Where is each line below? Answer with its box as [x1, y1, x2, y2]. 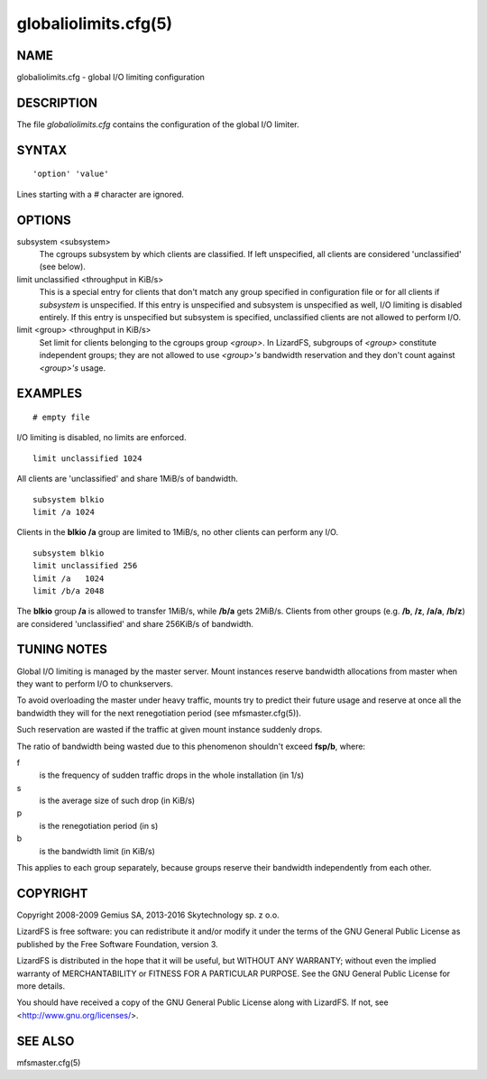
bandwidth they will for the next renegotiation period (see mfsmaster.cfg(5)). [16, 707, 302, 718]
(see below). [39, 262, 86, 272]
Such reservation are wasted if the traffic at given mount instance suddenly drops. [16, 724, 323, 735]
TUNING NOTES [16, 641, 108, 658]
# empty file [32, 411, 90, 422]
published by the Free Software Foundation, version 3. [16, 938, 218, 949]
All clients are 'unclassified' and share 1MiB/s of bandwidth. [16, 474, 238, 484]
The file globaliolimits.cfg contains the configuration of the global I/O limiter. [16, 118, 299, 130]
